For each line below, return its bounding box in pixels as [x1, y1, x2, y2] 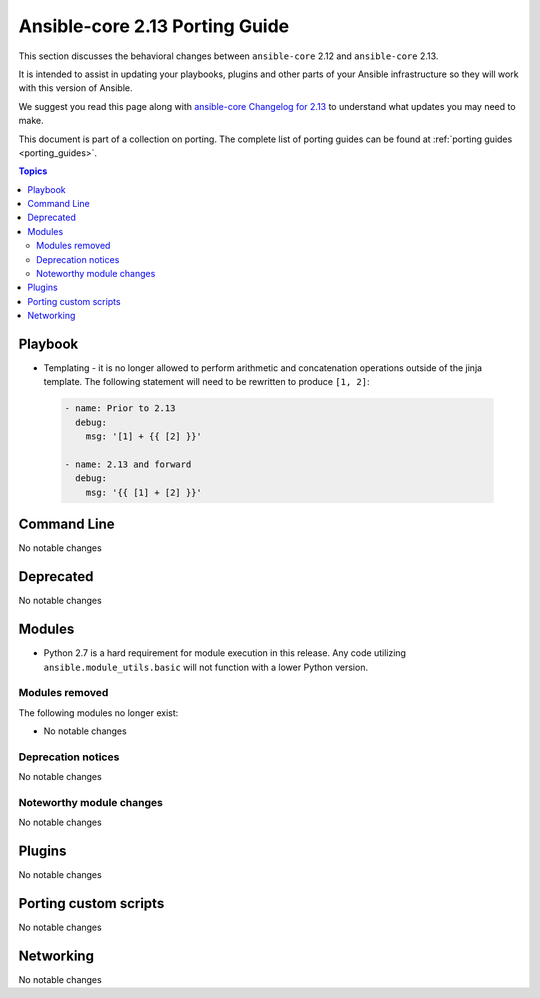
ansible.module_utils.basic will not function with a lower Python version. [43, 661, 369, 673]
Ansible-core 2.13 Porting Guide [18, 15, 290, 37]
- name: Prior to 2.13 [64, 403, 176, 414]
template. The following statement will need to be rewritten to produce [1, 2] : [43, 376, 370, 388]
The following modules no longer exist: [18, 706, 179, 719]
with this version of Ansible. [18, 82, 134, 94]
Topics [18, 165, 48, 177]
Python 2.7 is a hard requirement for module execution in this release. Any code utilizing [43, 647, 407, 659]
